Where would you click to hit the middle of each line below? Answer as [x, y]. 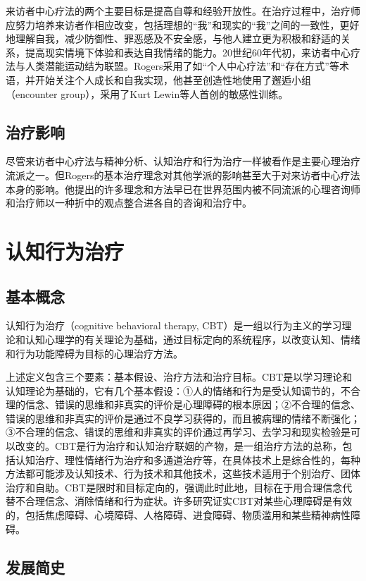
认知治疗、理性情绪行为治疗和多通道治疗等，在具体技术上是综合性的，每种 [188, 459]
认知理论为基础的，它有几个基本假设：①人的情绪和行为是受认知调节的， [173, 390]
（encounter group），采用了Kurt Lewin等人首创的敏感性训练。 [147, 93]
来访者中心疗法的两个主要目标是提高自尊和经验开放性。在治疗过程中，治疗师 [183, 11]
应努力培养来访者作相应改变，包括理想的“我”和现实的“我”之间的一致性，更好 [183, 24]
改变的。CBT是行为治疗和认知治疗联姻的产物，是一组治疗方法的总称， [179, 446]
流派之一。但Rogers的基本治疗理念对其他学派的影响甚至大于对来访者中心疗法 [183, 175]
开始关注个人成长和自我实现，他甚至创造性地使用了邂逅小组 [173, 79]
